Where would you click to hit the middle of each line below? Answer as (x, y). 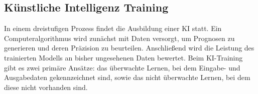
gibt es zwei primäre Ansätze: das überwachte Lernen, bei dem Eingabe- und (122, 67)
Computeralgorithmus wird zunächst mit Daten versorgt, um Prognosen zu (119, 38)
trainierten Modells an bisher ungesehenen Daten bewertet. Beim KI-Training (123, 57)
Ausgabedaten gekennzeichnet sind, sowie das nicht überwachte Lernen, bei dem (127, 77)
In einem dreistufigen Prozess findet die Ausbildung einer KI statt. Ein (113, 28)
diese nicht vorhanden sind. (46, 87)
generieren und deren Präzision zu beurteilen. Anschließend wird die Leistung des (129, 48)
